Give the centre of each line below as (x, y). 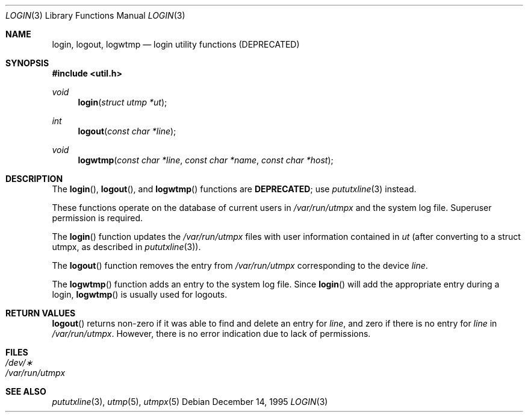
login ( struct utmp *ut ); (123, 102)
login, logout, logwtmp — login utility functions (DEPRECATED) (176, 44)
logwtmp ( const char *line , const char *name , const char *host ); (206, 160)
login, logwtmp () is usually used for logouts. (140, 294)
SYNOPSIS (27, 63)
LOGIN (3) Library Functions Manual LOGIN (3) (95, 15)
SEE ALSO (26, 391)
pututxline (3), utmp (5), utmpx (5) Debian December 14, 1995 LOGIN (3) (190, 402)
